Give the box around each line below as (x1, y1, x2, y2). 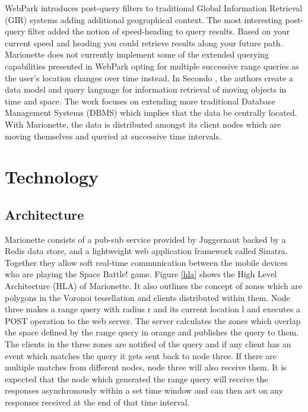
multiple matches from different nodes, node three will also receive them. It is (5, 361, 287, 373)
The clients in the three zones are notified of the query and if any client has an (5, 338, 291, 350)
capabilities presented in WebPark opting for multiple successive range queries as (5, 59, 299, 72)
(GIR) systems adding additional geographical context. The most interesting (5, 13, 282, 26)
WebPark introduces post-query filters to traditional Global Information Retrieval (5, 2, 303, 14)
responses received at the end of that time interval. (5, 396, 190, 408)
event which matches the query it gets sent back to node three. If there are (5, 349, 277, 362)
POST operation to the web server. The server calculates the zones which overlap (5, 314, 301, 327)
